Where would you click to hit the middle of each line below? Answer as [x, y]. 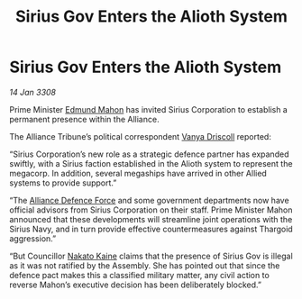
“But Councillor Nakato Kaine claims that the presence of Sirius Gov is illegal [151, 256]
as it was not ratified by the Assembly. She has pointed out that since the [145, 265]
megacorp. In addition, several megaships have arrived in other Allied [138, 173]
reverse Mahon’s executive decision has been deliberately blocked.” [136, 285]
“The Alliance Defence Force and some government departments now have [150, 200]
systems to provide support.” [63, 183]
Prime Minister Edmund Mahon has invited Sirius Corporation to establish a [149, 109]
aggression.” [33, 238]
